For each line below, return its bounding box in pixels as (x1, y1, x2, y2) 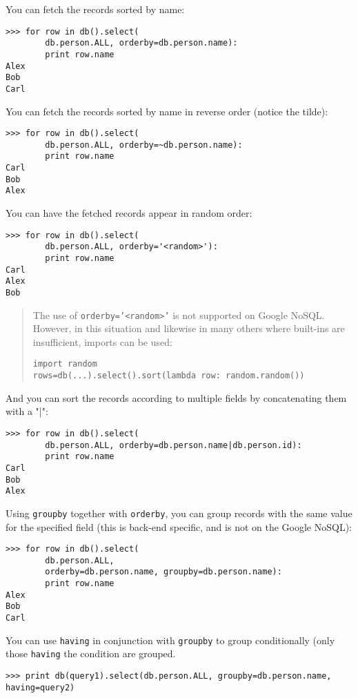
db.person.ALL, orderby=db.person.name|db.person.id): (45, 440, 302, 450)
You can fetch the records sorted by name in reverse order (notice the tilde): (6, 104, 328, 118)
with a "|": (6, 404, 48, 418)
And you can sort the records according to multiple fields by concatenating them (6, 390, 347, 405)
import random (32, 359, 97, 369)
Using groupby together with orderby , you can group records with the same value (6, 505, 352, 520)
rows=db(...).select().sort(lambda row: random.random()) (32, 371, 305, 381)
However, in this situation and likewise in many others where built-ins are (32, 321, 345, 336)
